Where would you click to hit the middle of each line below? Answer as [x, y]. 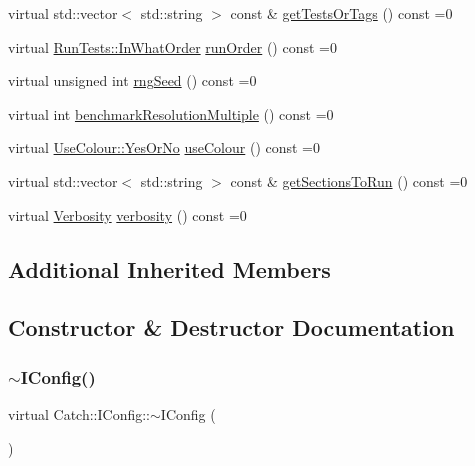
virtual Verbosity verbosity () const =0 [127, 214]
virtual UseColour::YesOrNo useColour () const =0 [164, 147]
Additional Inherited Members [169, 268]
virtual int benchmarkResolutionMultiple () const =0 [171, 113]
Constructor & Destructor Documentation [231, 327]
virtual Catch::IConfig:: [79, 413]
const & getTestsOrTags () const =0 [341, 13]
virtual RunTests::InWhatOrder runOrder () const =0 [172, 46]
